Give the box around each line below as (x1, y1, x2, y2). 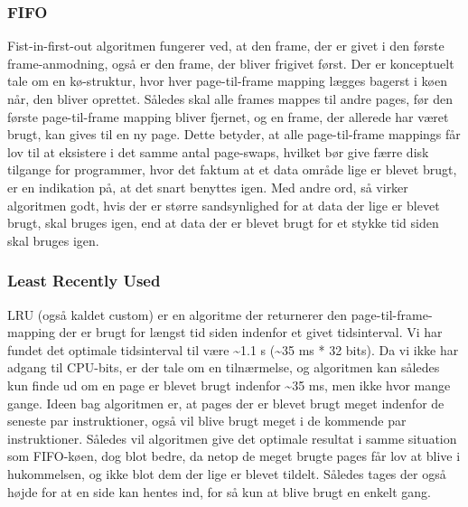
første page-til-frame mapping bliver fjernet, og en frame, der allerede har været (7, 107, 449, 126)
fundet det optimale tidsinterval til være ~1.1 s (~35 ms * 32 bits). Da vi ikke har (7, 340, 459, 359)
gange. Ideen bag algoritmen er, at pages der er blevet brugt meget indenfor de (7, 393, 445, 412)
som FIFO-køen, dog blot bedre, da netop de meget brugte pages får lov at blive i (7, 446, 461, 465)
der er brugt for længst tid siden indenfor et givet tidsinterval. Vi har (59, 323, 443, 342)
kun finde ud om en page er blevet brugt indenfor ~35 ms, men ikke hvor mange (7, 375, 451, 394)
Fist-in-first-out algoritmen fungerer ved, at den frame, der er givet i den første (7, 36, 445, 55)
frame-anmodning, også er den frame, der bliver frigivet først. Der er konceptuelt (7, 53, 454, 72)
